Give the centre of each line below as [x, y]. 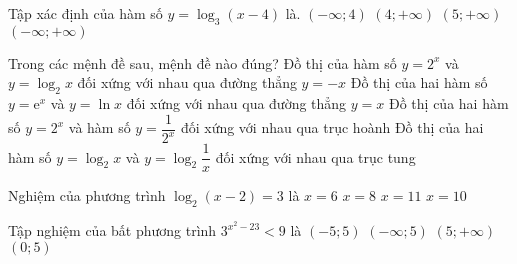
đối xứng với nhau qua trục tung [315, 156]
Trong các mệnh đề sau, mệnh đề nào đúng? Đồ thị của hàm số [202, 62]
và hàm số [99, 127]
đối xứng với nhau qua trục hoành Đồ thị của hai [332, 127]
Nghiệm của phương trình [87, 195]
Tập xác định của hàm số [85, 13]
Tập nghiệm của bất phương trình [112, 230]
